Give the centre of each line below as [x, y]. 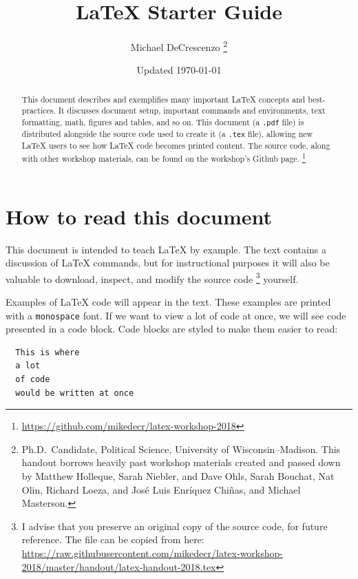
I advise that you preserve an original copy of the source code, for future [175, 526]
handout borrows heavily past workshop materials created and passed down [181, 462]
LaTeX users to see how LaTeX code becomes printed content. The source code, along [176, 146]
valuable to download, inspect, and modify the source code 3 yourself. [152, 277]
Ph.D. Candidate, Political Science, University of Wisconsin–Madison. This [181, 449]
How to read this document [139, 216]
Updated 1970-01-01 [179, 70]
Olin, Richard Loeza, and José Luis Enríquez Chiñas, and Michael [161, 489]
